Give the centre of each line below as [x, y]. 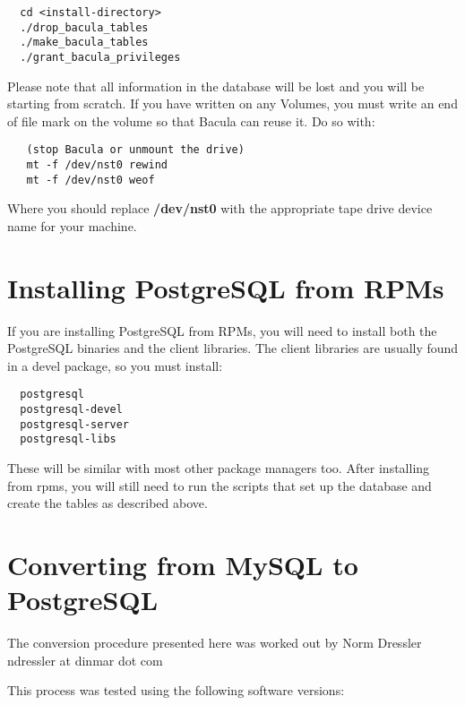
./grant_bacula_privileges [100, 57]
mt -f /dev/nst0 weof [90, 180]
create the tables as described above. [108, 503]
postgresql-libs [68, 439]
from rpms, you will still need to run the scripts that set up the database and [220, 485]
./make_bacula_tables [84, 43]
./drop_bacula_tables [84, 27]
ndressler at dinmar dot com [85, 660]
